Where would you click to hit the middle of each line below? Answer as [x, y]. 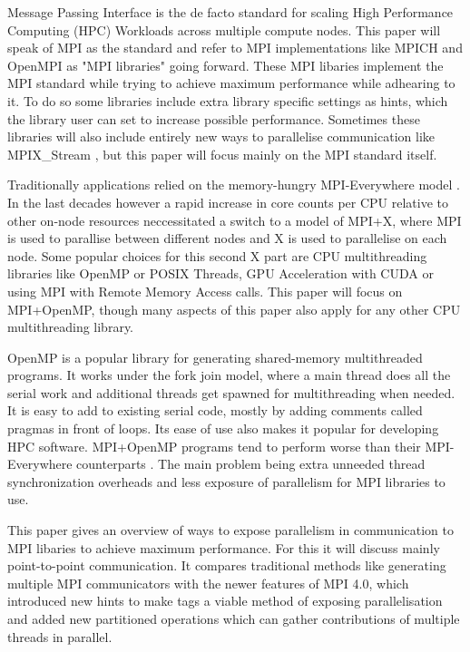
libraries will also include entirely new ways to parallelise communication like [221, 136]
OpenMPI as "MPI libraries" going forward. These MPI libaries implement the [225, 65]
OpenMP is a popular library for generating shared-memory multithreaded [215, 357]
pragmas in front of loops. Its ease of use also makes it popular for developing [223, 428]
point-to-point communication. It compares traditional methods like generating [227, 565]
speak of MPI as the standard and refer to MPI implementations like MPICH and [235, 48]
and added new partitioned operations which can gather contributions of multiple [234, 618]
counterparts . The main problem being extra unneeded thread [251, 464]
